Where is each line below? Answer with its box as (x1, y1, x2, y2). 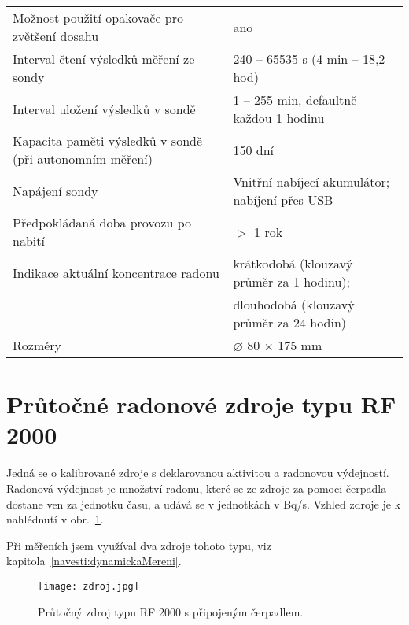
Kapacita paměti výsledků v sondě (13, 131, 203, 150)
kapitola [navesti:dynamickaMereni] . (6, 553, 182, 569)
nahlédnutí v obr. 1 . (6, 511, 104, 527)
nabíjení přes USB (233, 190, 333, 209)
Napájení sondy (13, 181, 98, 200)
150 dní (233, 140, 274, 159)
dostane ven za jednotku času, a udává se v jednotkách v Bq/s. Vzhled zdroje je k (6, 495, 401, 512)
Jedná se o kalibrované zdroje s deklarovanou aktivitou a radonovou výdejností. (6, 464, 389, 481)
